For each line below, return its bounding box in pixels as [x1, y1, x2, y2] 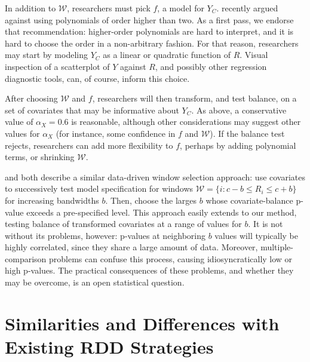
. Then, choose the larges [105, 194, 197, 206]
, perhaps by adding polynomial [180, 139, 296, 151]
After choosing [5, 92, 58, 105]
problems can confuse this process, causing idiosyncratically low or [49, 252, 293, 265]
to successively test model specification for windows [5, 182, 194, 195]
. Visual [240, 48, 268, 61]
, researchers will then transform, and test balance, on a [92, 92, 297, 105]
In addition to [5, 2, 56, 14]
